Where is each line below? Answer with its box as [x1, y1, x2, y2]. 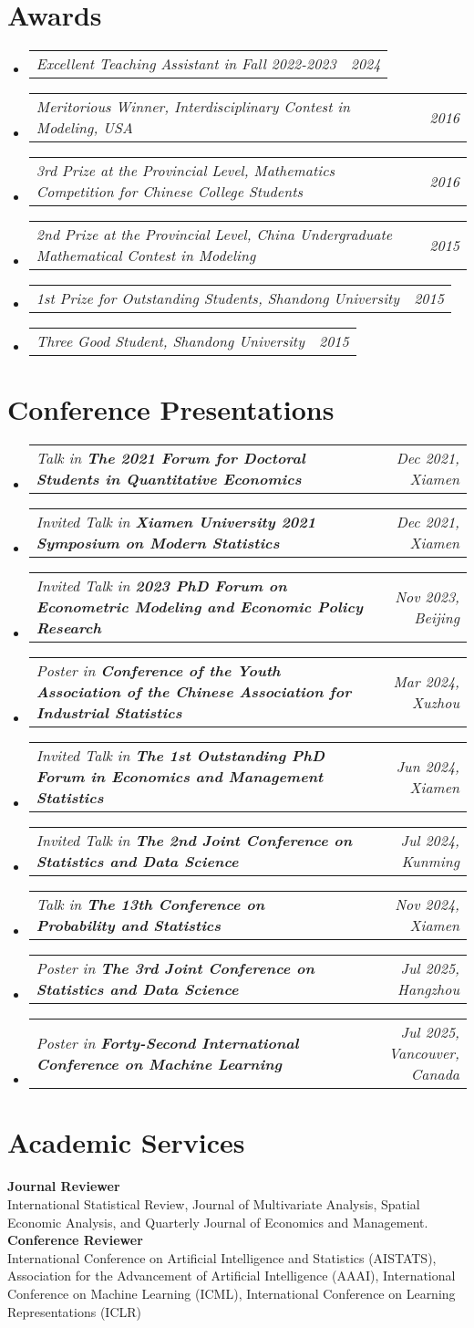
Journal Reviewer [7, 1176, 120, 1196]
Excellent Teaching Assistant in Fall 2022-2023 [36, 53, 336, 75]
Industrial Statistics [36, 702, 182, 724]
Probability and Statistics [36, 915, 222, 936]
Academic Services [7, 1124, 245, 1161]
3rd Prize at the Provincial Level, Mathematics [36, 160, 335, 182]
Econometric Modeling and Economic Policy [36, 596, 363, 618]
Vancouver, [388, 1042, 459, 1064]
